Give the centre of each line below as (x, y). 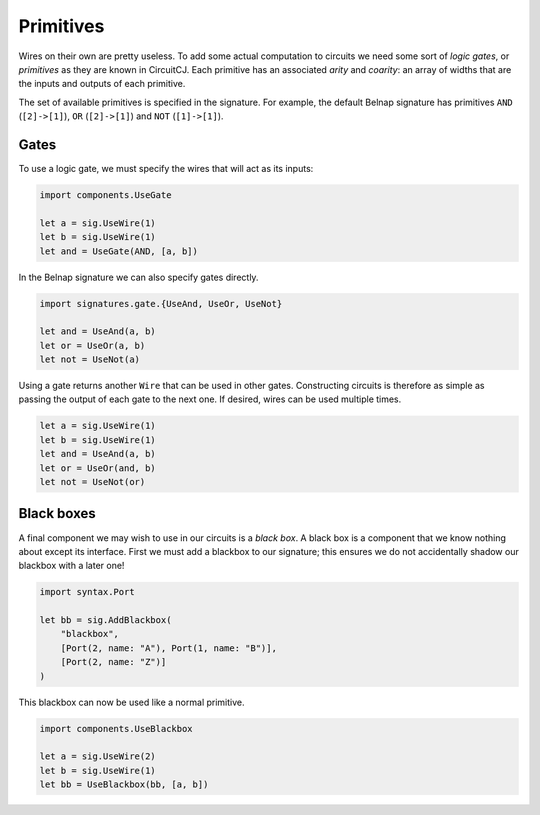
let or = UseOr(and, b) (98, 468)
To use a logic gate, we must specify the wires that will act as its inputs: (166, 169)
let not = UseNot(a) (89, 359)
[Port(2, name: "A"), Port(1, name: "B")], (168, 648)
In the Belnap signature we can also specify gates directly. (138, 277)
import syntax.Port (87, 592)
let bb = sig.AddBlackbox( (105, 620)
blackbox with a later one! (71, 566)
